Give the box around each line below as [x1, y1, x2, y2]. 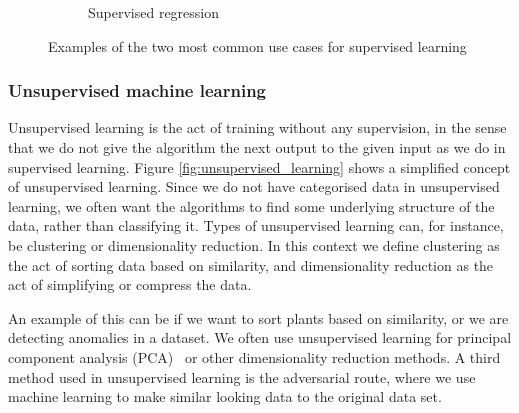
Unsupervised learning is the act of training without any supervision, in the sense [8, 117, 507, 138]
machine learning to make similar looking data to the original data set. [8, 386, 442, 407]
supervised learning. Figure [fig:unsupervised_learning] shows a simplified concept [8, 156, 511, 177]
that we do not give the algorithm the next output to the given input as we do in [8, 137, 506, 157]
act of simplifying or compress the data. [8, 274, 252, 295]
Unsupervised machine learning [8, 78, 267, 103]
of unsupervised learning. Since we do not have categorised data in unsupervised [8, 176, 500, 197]
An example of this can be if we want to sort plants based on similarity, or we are [8, 307, 509, 328]
